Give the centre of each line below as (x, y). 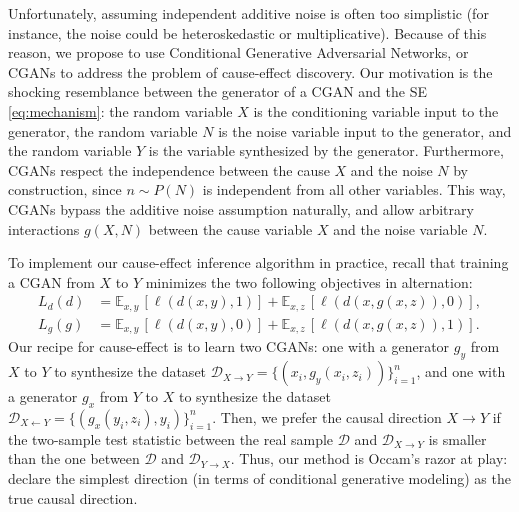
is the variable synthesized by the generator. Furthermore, (326, 150)
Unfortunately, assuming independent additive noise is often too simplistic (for (248, 13)
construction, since (65, 189)
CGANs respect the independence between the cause (169, 169)
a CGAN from (51, 281)
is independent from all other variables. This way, (354, 189)
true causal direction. (73, 497)
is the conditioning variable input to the (376, 110)
